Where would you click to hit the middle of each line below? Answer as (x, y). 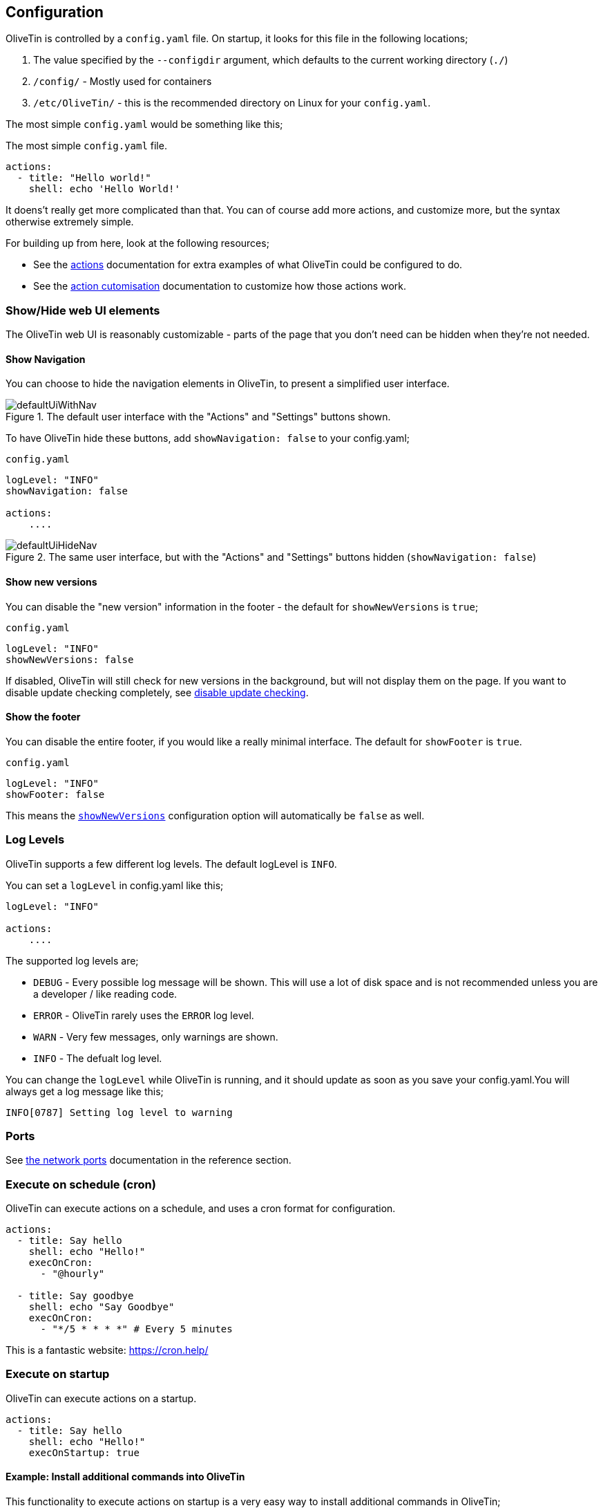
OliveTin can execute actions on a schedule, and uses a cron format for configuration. (201, 1209)
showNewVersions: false (70, 659)
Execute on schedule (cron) (81, 1184)
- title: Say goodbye (75, 1296)
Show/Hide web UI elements (83, 310)
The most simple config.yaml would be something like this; (144, 124)
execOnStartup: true (84, 1452)
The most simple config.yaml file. (86, 146)
